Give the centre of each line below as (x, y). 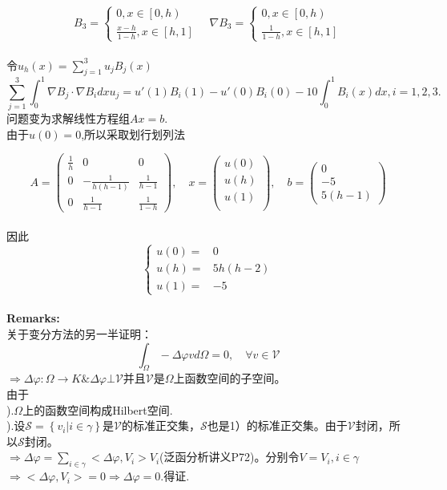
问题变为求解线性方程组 (68, 118)
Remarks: (33, 318)
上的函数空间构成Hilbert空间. (98, 409)
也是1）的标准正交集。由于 (277, 425)
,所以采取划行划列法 (133, 134)
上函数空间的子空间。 (230, 378)
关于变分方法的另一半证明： (79, 333)
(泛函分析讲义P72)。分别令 (230, 457)
